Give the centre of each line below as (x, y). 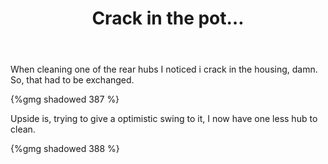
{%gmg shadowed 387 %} (65, 99)
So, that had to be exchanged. (72, 80)
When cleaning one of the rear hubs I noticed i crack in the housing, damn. (164, 69)
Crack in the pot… (168, 18)
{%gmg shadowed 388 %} (65, 149)
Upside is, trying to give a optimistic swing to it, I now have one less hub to (164, 119)
